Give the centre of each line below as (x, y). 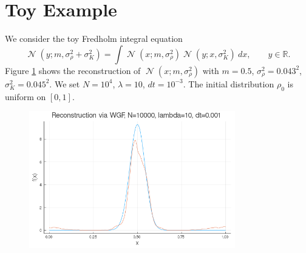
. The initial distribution (229, 83)
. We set (65, 83)
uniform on (25, 96)
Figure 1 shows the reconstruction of (73, 70)
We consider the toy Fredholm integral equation (94, 39)
